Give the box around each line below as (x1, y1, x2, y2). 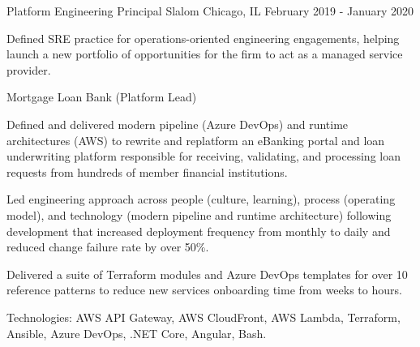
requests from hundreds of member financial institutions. (6, 163, 288, 180)
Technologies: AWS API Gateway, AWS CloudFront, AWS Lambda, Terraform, (6, 308, 401, 325)
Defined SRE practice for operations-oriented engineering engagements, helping (6, 29, 400, 46)
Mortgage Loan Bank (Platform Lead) (6, 88, 197, 105)
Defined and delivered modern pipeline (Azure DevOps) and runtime (6, 115, 349, 132)
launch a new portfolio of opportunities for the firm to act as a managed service (6, 45, 403, 62)
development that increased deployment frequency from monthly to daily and (6, 222, 391, 239)
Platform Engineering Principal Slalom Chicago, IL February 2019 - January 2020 (6, 2, 414, 19)
